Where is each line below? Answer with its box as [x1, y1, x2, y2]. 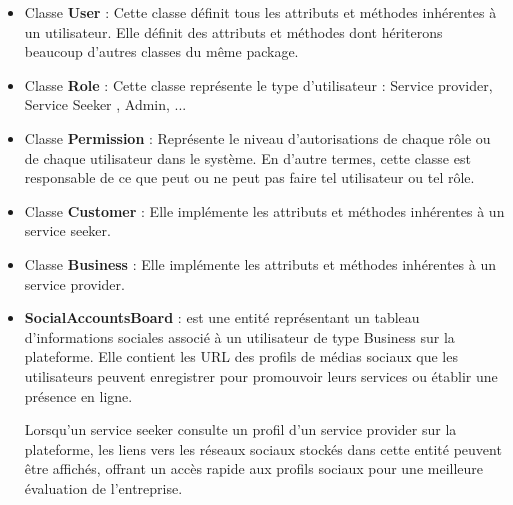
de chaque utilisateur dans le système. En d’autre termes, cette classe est [24, 147, 471, 168]
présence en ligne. [24, 385, 133, 406]
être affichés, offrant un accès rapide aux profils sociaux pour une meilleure [24, 458, 484, 479]
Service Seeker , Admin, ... [24, 94, 187, 115]
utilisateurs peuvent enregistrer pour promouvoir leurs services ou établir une [24, 365, 498, 386]
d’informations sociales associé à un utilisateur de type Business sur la [24, 326, 455, 347]
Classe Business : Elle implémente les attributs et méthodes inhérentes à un [24, 253, 497, 274]
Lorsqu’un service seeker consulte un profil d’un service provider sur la [24, 419, 457, 440]
